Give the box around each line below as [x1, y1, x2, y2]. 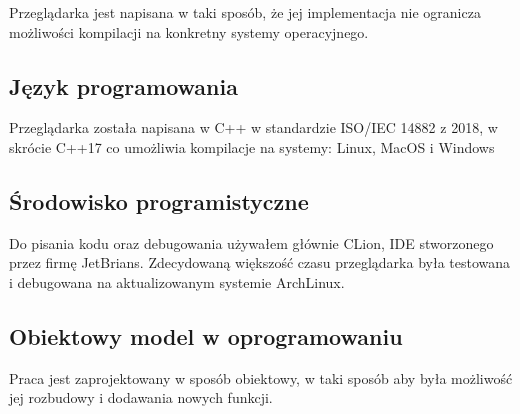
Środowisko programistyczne [9, 185, 309, 216]
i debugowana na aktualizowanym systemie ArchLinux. [9, 271, 345, 292]
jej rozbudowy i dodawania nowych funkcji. [9, 387, 273, 408]
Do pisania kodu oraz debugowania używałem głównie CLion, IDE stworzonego [9, 232, 494, 253]
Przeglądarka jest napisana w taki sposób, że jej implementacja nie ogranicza [9, 2, 481, 22]
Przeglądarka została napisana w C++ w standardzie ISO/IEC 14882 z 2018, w [9, 117, 498, 138]
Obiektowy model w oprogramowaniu [9, 320, 403, 351]
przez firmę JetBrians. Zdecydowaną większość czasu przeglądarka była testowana [9, 252, 511, 273]
